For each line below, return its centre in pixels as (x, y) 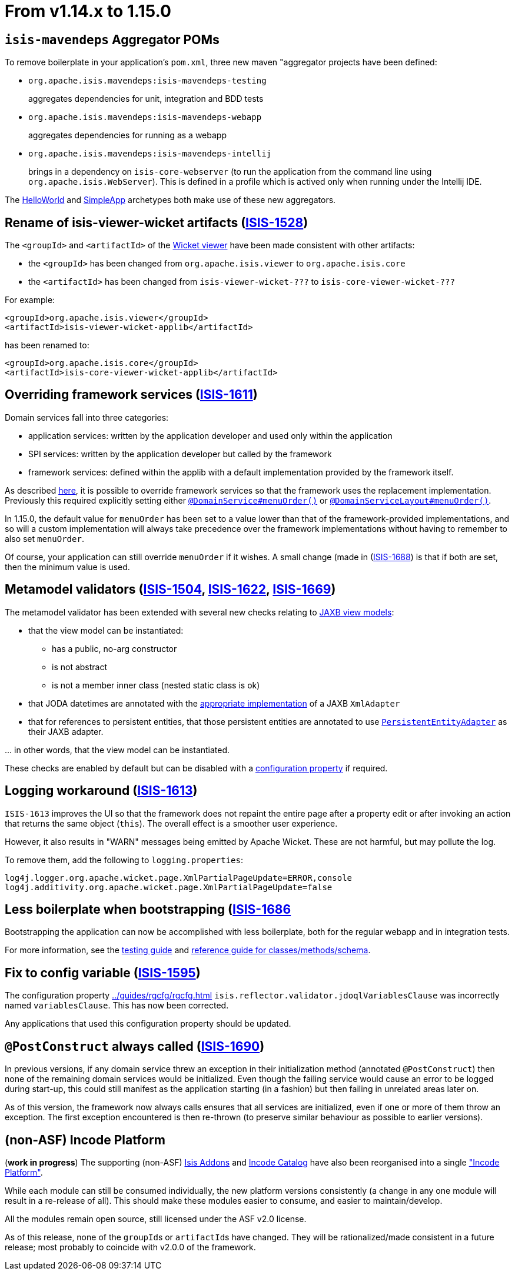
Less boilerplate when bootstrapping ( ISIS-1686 (148, 909)
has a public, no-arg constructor (114, 648)
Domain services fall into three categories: (87, 417)
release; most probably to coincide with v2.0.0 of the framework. (130, 1247)
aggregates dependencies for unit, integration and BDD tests (146, 99)
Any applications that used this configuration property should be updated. (148, 1024)
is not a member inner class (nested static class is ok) (156, 685)
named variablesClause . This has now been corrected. (117, 1006)
